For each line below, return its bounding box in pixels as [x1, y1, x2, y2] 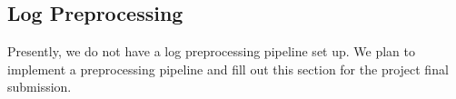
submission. [7, 77, 72, 96]
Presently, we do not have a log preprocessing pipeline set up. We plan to [7, 42, 416, 61]
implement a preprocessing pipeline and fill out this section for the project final [7, 59, 449, 78]
